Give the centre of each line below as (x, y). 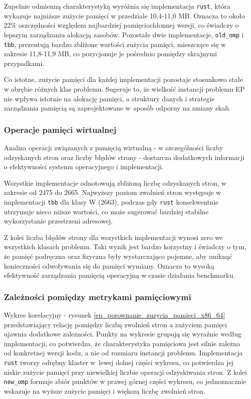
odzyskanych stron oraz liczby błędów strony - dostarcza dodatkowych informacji (124, 157)
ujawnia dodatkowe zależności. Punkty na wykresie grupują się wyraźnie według (123, 334)
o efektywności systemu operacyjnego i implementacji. (84, 167)
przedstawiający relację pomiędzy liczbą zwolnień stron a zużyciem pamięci (116, 324)
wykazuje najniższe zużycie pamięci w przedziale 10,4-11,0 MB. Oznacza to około (125, 15)
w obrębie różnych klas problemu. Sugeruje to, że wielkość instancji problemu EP (125, 88)
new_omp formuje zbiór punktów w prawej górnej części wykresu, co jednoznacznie (125, 381)
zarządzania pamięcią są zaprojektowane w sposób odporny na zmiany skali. (118, 108)
